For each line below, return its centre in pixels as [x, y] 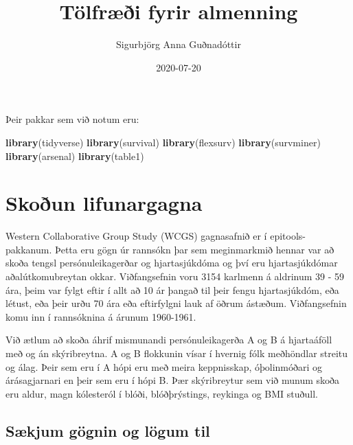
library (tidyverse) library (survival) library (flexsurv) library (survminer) [163, 142]
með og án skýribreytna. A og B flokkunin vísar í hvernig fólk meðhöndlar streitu [177, 353]
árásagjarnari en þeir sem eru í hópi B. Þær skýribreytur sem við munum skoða [173, 380]
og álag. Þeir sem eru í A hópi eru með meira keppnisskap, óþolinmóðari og [164, 366]
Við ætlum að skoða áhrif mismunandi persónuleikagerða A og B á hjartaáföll [169, 340]
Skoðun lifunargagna [104, 203]
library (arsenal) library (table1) [75, 156]
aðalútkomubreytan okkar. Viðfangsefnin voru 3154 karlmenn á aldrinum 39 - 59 [175, 276]
